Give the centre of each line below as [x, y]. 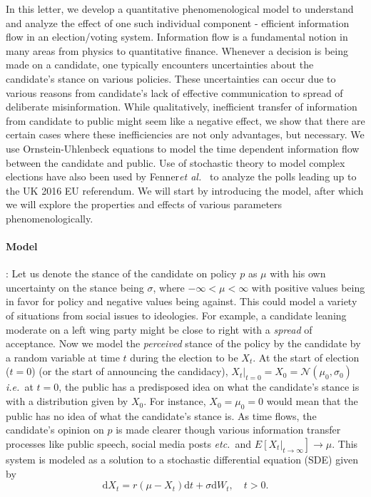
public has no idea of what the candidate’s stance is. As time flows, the [161, 415]
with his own [298, 273]
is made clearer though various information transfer [228, 430]
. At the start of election [306, 357]
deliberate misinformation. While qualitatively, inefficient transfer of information [182, 107]
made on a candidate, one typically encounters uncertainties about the [160, 65]
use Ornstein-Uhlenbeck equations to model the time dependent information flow [183, 148]
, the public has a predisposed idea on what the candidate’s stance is [209, 387]
